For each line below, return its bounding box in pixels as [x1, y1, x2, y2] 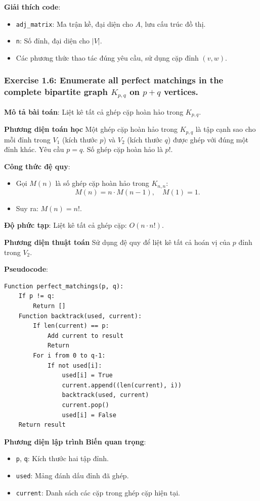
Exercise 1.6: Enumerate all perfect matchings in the [4, 74, 224, 86]
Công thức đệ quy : [4, 161, 70, 171]
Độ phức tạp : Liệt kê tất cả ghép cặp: [4, 220, 127, 230]
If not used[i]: [47, 362, 102, 369]
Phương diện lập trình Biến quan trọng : [4, 436, 146, 446]
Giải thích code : [4, 2, 61, 12]
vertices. [163, 85, 198, 98]
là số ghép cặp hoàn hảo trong [55, 178, 149, 188]
